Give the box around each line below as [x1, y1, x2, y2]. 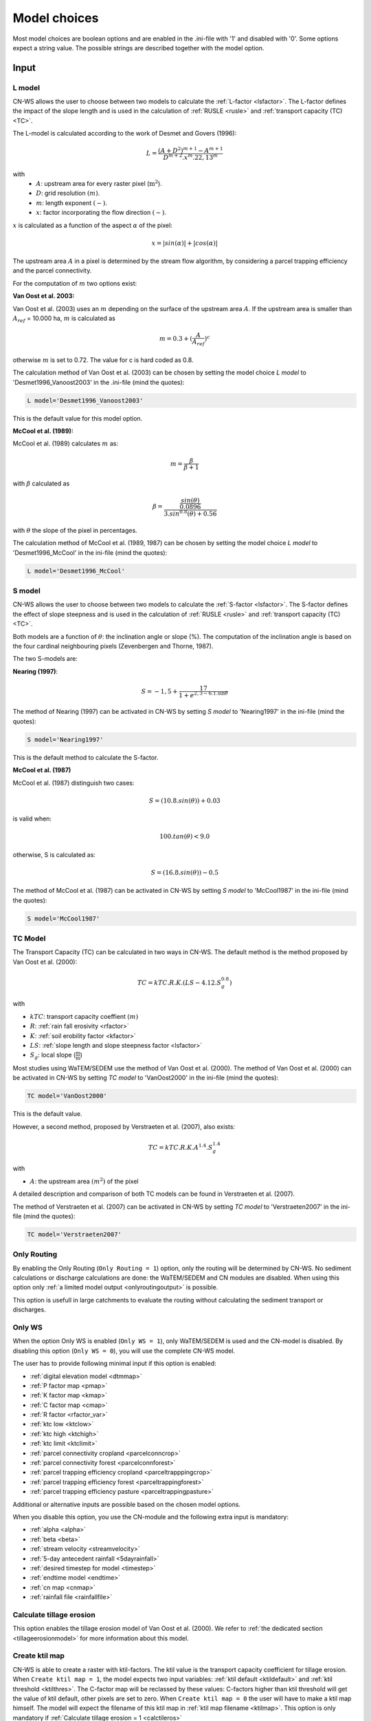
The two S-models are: [12, 655, 78, 663]
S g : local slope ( [30, 1050, 76, 1061]
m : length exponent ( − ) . [36, 198, 108, 207]
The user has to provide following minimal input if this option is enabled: [12, 1360, 216, 1368]
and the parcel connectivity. [12, 266, 92, 275]
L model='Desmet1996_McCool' [27, 567, 126, 575]
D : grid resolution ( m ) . [36, 189, 100, 198]
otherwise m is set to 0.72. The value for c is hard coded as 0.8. [12, 355, 194, 364]
